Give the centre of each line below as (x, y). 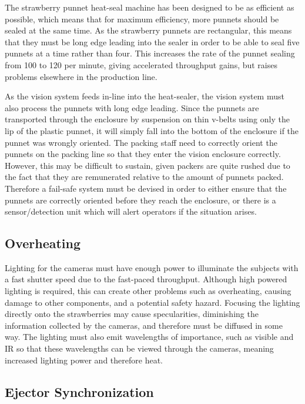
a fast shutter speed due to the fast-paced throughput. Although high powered (146, 279)
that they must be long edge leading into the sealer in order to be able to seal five (152, 41)
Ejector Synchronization (79, 391)
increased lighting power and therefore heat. (84, 360)
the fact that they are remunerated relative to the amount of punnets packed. (144, 177)
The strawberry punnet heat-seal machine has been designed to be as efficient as (150, 7)
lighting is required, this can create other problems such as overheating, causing (148, 291)
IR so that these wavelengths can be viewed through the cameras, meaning (139, 348)
